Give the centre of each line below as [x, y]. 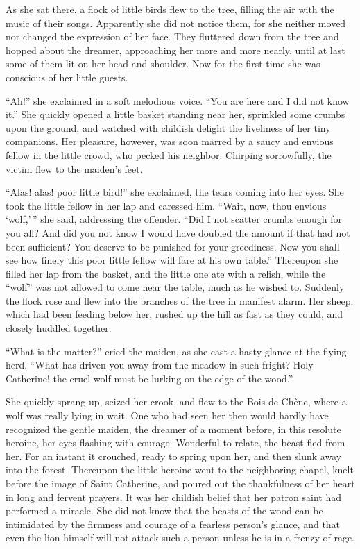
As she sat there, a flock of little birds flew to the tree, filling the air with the [170, 9]
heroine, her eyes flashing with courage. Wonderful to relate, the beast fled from [175, 442]
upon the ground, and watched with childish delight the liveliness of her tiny [168, 127]
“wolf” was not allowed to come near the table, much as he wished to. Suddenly [175, 287]
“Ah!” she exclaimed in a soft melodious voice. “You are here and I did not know [178, 100]
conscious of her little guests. [67, 77]
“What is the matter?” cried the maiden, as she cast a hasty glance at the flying [176, 351]
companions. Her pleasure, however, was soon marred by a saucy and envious [170, 141]
